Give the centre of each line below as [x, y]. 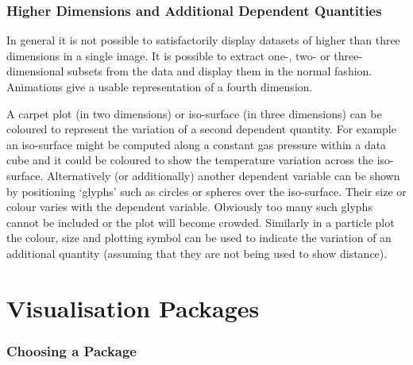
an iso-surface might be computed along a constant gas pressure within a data [197, 144]
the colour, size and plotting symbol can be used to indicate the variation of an [199, 238]
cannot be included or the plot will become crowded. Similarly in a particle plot [201, 222]
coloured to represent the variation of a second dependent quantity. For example [201, 129]
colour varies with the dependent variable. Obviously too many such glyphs [189, 207]
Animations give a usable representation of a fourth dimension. [160, 86]
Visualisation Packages [133, 307]
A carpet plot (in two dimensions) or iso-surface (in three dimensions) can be [194, 113]
